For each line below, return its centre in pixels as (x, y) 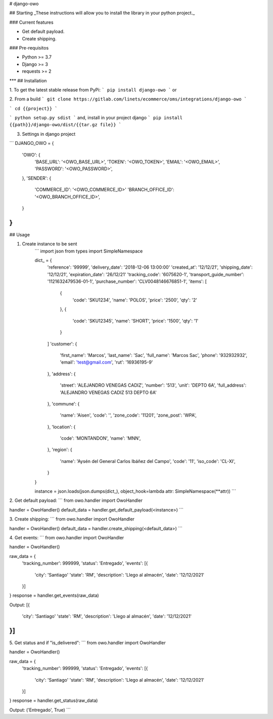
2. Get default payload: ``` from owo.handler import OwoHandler (76, 500)
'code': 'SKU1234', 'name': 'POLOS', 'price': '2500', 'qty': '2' (135, 300)
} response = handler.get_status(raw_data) (54, 701)
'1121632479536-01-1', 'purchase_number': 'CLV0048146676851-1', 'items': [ (127, 281)
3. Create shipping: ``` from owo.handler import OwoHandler (72, 519)
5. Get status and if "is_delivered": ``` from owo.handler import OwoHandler (88, 643)
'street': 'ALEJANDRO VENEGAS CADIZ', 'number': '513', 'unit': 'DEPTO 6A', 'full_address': (153, 385)
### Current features (31, 22)
